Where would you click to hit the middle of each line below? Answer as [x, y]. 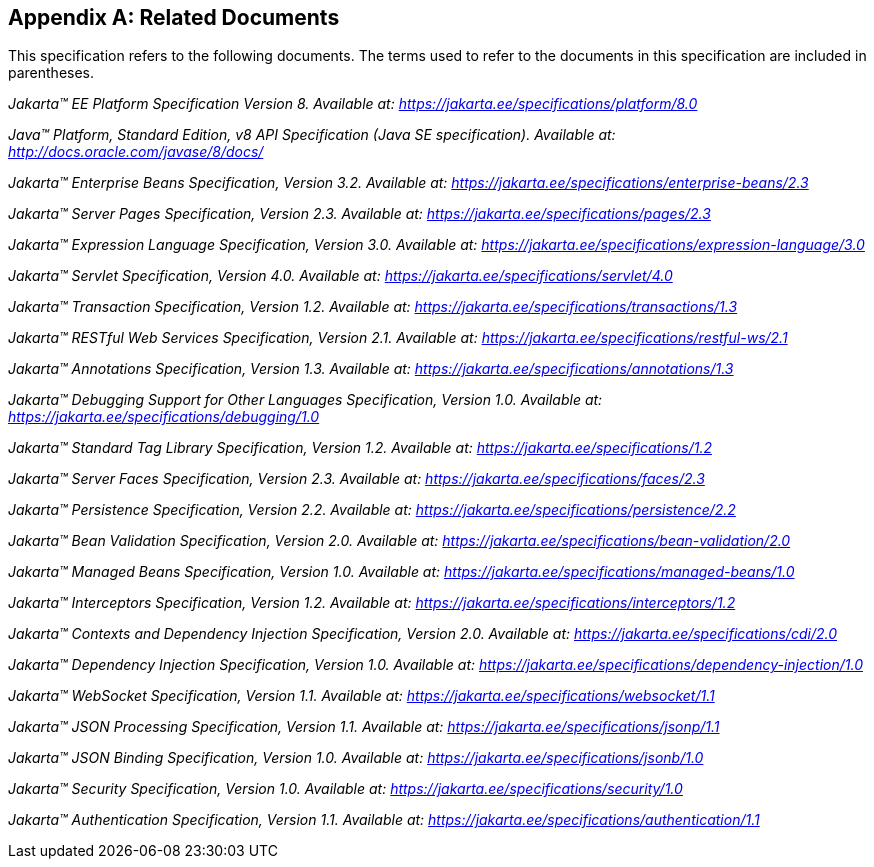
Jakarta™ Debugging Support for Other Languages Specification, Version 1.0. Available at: [305, 400]
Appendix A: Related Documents [174, 17]
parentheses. [51, 73]
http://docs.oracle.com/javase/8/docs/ [136, 152]
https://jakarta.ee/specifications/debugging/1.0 [164, 417]
